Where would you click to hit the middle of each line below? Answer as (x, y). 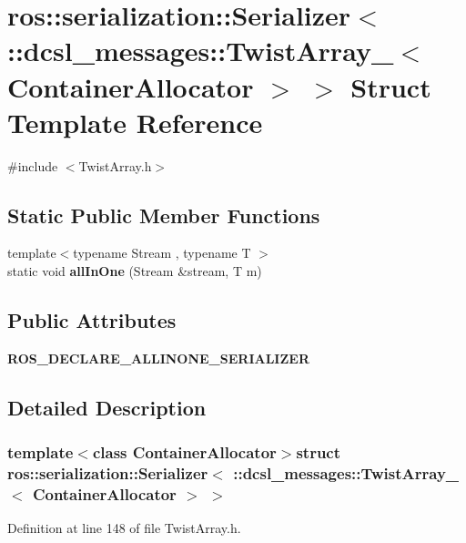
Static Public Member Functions (164, 215)
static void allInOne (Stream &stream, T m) (135, 271)
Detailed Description (107, 407)
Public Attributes (92, 320)
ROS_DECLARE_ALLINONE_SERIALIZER (158, 358)
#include (33, 165)
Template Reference (135, 122)
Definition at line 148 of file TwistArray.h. (124, 528)
